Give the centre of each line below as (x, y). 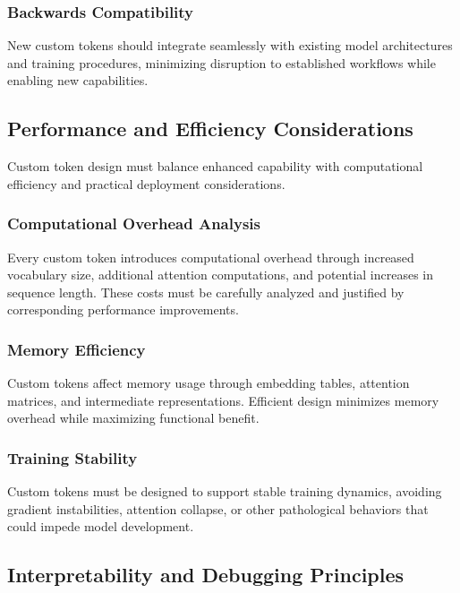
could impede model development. (101, 526)
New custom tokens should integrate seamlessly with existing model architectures (230, 45)
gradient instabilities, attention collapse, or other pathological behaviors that (218, 508)
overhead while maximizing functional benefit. (133, 418)
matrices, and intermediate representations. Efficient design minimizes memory (223, 400)
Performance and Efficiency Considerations (210, 129)
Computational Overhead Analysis (134, 223)
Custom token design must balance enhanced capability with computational (215, 166)
